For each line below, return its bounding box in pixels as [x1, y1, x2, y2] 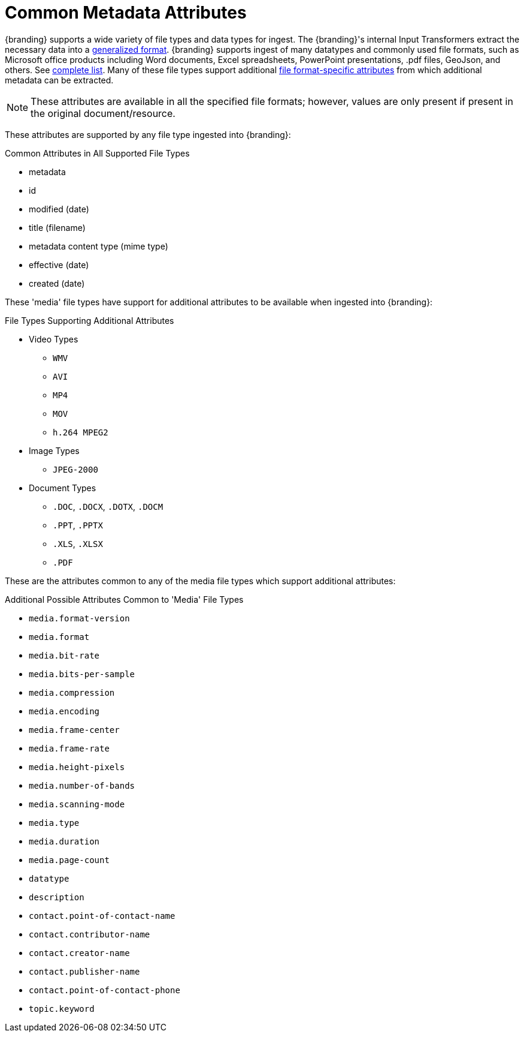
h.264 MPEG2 [53, 427, 108, 437]
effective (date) [29, 259, 89, 270]
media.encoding [29, 706, 100, 716]
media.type [29, 817, 80, 828]
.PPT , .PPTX [53, 519, 103, 530]
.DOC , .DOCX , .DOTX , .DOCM [53, 501, 163, 512]
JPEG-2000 [53, 464, 98, 474]
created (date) [29, 278, 85, 288]
